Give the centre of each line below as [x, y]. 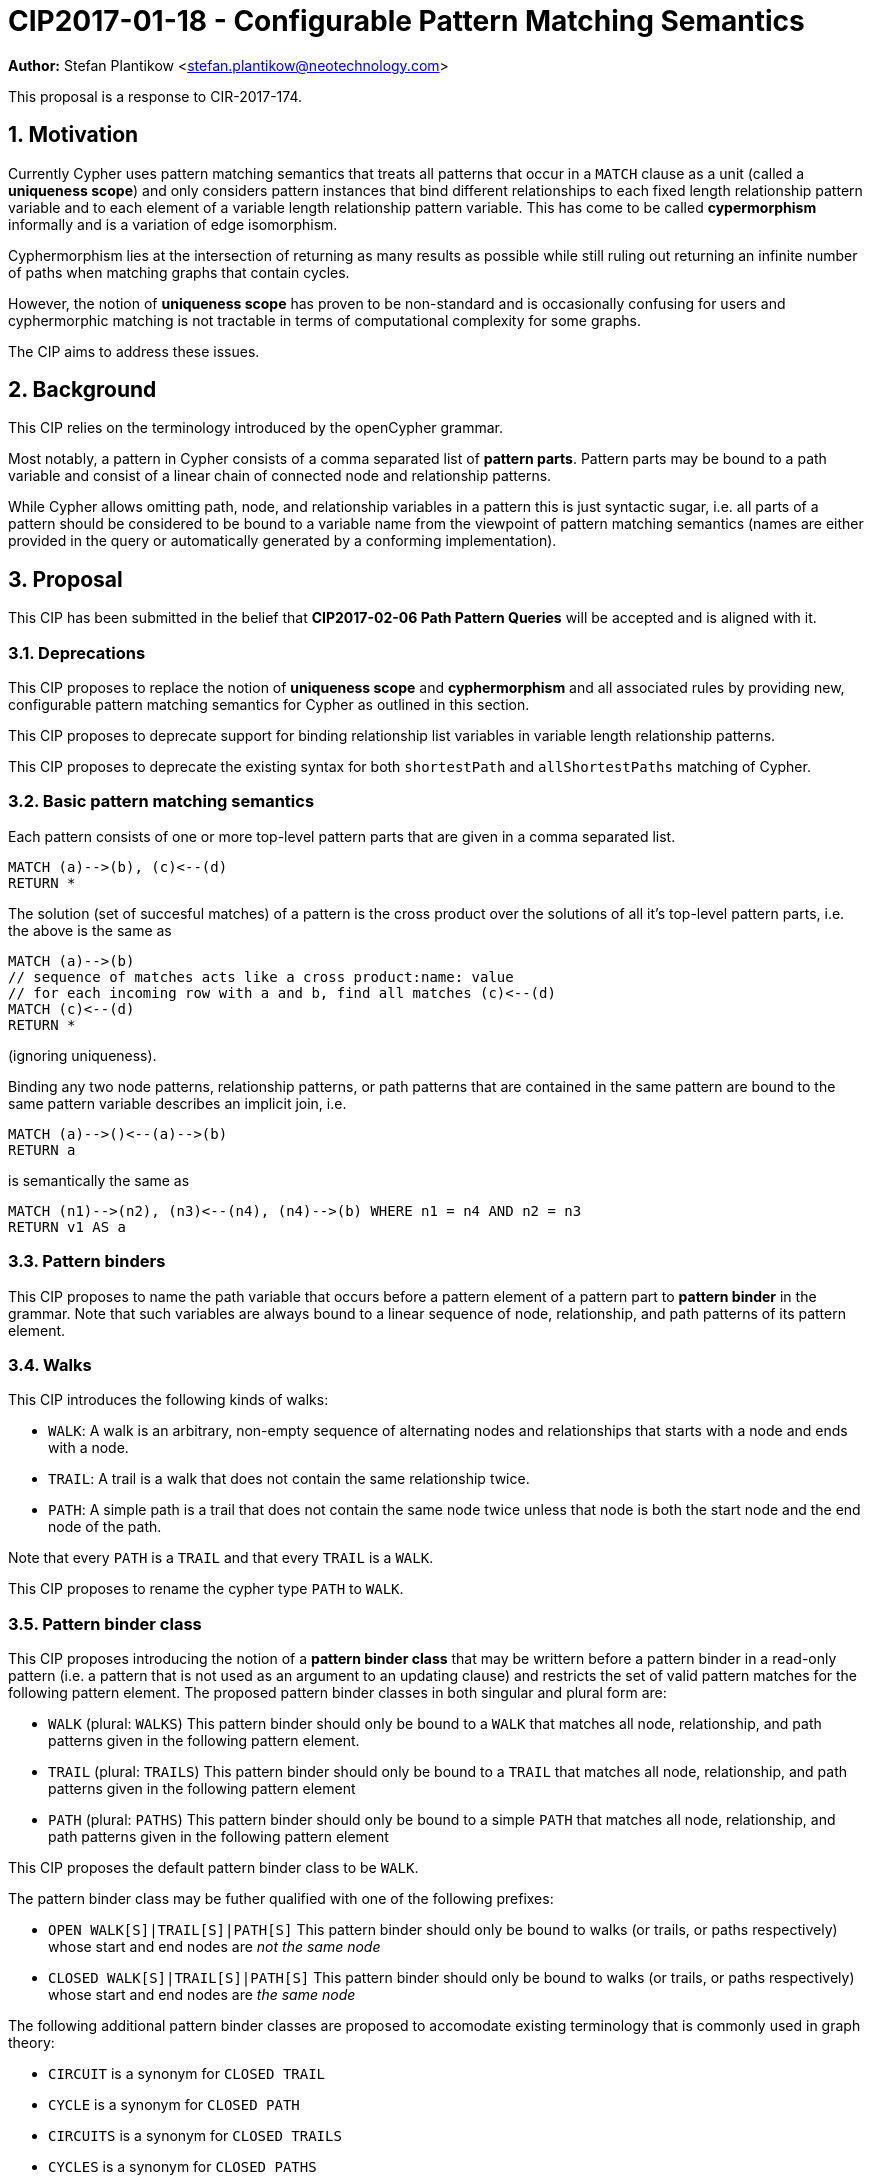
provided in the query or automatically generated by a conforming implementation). [282, 541]
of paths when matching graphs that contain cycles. [179, 272]
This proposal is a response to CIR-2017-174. [155, 96]
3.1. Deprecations [77, 652]
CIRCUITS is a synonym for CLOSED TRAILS [195, 2136]
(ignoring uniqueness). [82, 1055]
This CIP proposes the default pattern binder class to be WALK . [213, 1868]
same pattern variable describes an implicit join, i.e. [177, 1103]
